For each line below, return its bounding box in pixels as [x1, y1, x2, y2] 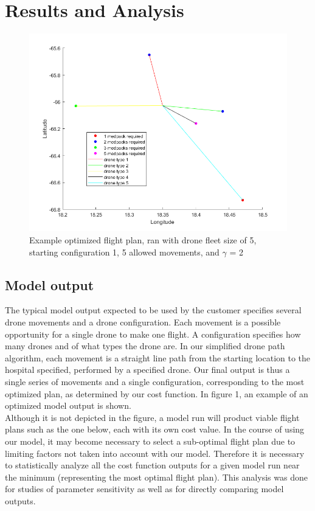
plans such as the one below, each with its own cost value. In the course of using [5, 423, 305, 436]
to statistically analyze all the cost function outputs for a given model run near [5, 459, 300, 471]
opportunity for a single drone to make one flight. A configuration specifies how [5, 327, 301, 340]
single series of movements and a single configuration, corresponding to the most [5, 375, 305, 388]
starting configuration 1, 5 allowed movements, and [29, 245, 220, 258]
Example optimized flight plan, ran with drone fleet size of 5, [29, 233, 257, 246]
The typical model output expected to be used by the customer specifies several [5, 304, 302, 316]
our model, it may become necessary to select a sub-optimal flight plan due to [5, 434, 296, 447]
